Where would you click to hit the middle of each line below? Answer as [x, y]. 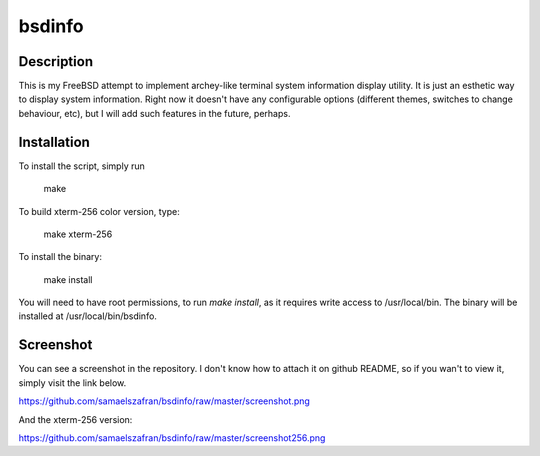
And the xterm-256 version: [75, 419]
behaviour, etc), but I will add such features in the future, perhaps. [154, 113]
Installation [54, 141]
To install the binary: [60, 257]
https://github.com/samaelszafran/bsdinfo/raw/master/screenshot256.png [172, 437]
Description [56, 61]
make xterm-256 [78, 234]
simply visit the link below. [72, 382]
